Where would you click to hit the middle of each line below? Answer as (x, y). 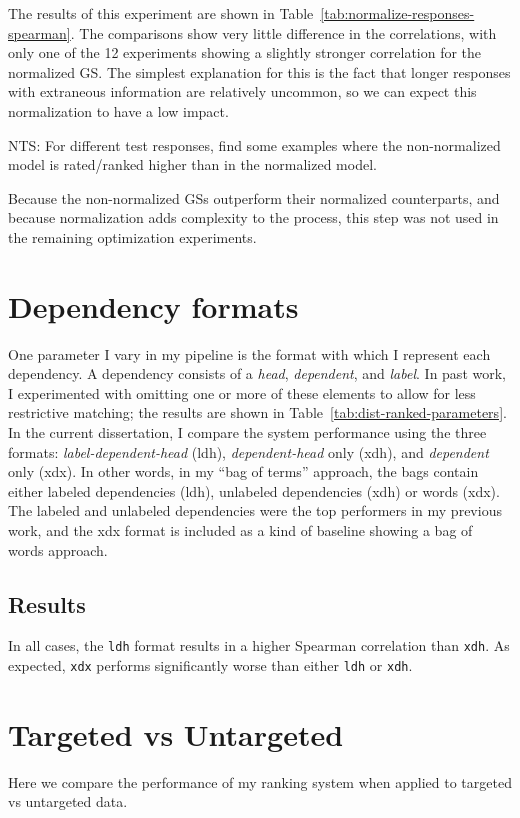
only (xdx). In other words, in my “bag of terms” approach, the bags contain (243, 471)
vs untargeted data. (68, 801)
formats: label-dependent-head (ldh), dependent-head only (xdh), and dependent (248, 451)
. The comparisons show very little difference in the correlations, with (283, 32)
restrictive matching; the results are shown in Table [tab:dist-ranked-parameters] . (257, 412)
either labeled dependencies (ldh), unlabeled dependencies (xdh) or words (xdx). (254, 490)
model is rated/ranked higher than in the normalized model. (192, 164)
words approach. (58, 549)
